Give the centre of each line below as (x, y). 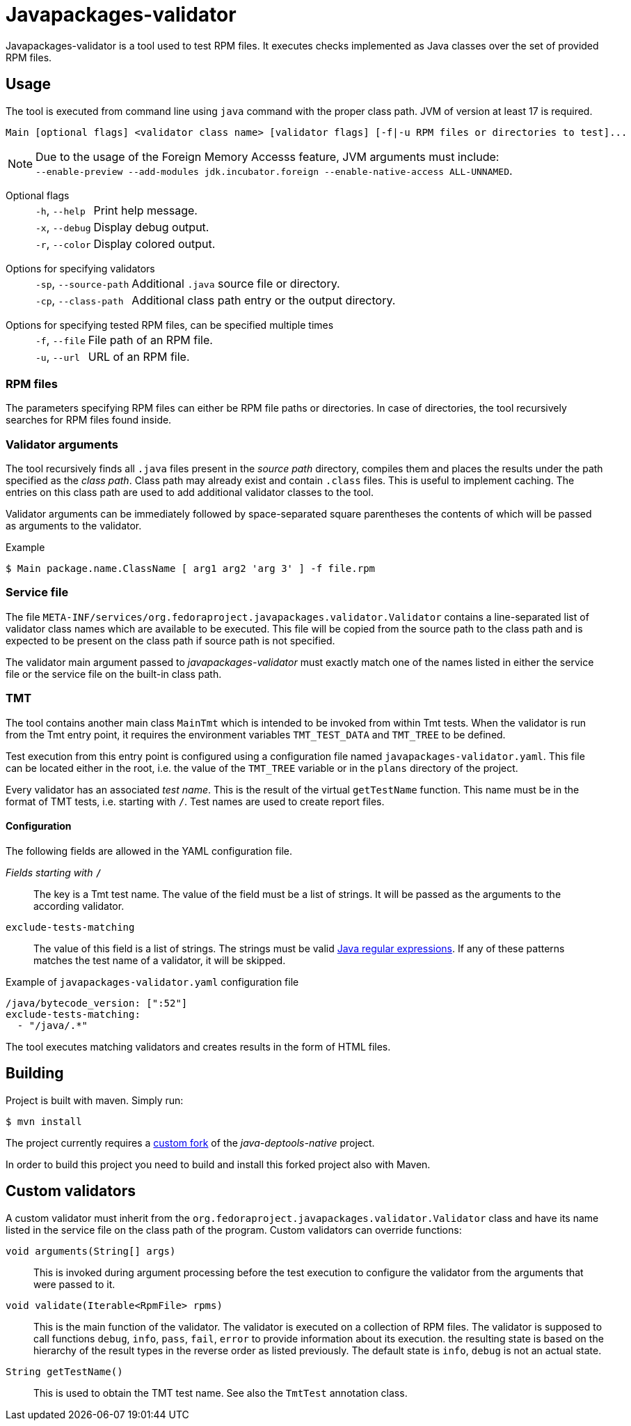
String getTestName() (64, 1371)
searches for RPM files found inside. (89, 420)
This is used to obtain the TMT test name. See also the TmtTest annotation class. (221, 1393)
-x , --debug (63, 227)
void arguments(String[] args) (91, 1251)
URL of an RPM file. (139, 356)
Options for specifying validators (80, 268)
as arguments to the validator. (74, 526)
